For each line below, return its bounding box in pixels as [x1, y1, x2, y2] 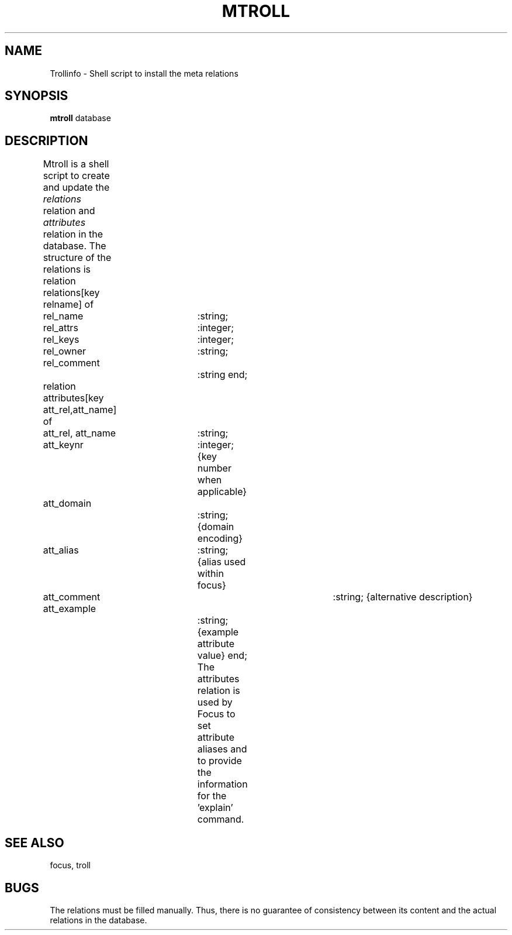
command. [197, 813, 244, 826]
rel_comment [43, 357, 100, 369]
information [197, 778, 248, 790]
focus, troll [50, 860, 91, 871]
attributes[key [43, 392, 104, 404]
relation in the [43, 228, 103, 240]
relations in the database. [50, 915, 147, 925]
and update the [43, 181, 110, 194]
